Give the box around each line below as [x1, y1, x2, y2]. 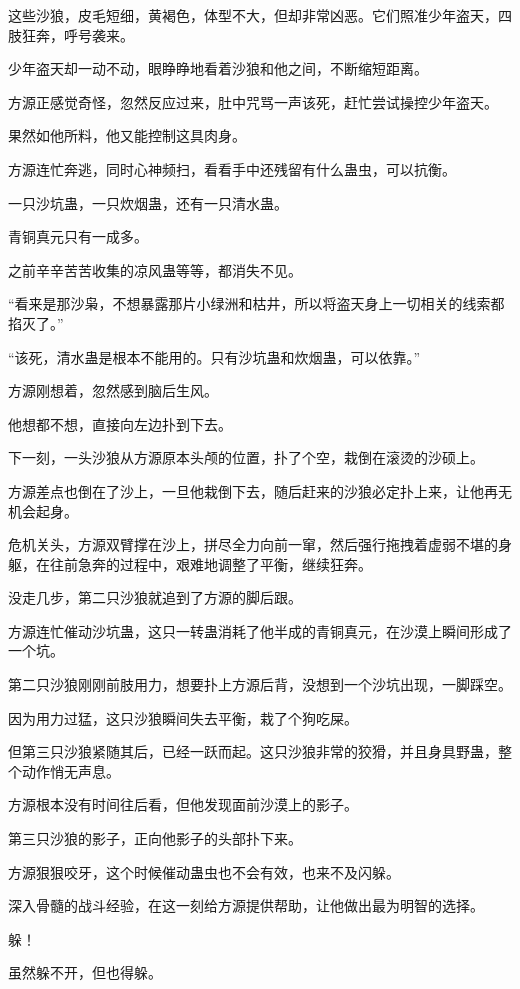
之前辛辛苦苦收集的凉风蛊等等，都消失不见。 [8, 259, 302, 280]
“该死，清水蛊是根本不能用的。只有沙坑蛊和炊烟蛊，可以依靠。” [8, 346, 421, 367]
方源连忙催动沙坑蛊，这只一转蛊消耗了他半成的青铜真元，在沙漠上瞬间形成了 [8, 620, 512, 641]
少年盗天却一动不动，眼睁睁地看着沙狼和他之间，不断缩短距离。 [8, 58, 428, 79]
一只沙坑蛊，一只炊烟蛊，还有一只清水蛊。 [8, 192, 288, 213]
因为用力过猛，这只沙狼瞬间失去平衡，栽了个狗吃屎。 [8, 707, 358, 728]
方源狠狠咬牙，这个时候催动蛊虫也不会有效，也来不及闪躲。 [8, 861, 400, 882]
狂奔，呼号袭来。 [21, 24, 134, 45]
